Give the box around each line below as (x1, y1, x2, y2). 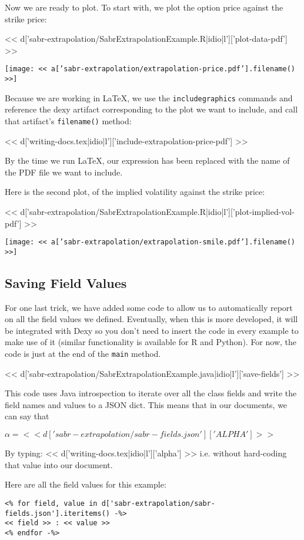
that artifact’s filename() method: (5, 114, 132, 127)
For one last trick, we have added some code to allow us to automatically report (5, 301, 293, 313)
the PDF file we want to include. (5, 165, 123, 178)
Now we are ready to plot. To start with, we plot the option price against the (5, 1, 283, 13)
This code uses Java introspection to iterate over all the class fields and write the (5, 387, 297, 399)
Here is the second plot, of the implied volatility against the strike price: (5, 185, 265, 198)
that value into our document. (5, 458, 113, 471)
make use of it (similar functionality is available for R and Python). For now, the (5, 336, 297, 348)
